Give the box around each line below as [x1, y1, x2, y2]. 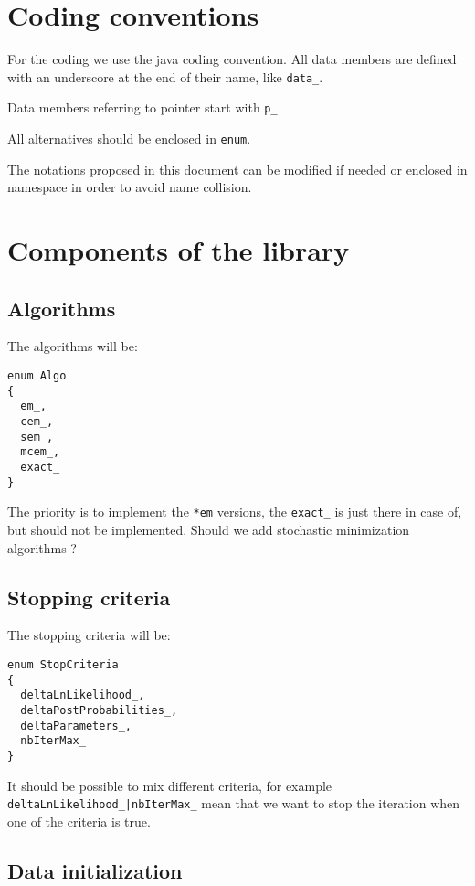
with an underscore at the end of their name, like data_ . [7, 67, 323, 86]
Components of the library [7, 231, 350, 269]
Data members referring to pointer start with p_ [7, 98, 278, 117]
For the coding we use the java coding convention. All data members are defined [7, 49, 457, 69]
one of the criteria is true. [7, 811, 151, 830]
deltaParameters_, [20, 719, 132, 732]
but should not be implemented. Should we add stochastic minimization [7, 519, 410, 539]
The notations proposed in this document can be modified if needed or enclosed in [7, 159, 468, 178]
